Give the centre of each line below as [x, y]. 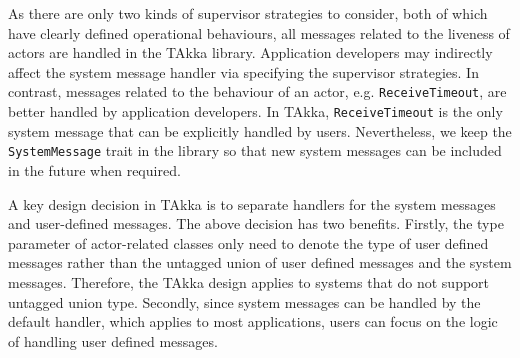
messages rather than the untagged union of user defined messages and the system [260, 262]
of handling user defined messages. [113, 340]
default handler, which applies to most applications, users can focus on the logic [253, 321]
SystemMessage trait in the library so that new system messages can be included [255, 150]
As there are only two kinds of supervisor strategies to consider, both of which [248, 13]
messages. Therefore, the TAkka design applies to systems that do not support [249, 281]
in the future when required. [94, 169]
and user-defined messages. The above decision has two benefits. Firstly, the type [256, 223]
